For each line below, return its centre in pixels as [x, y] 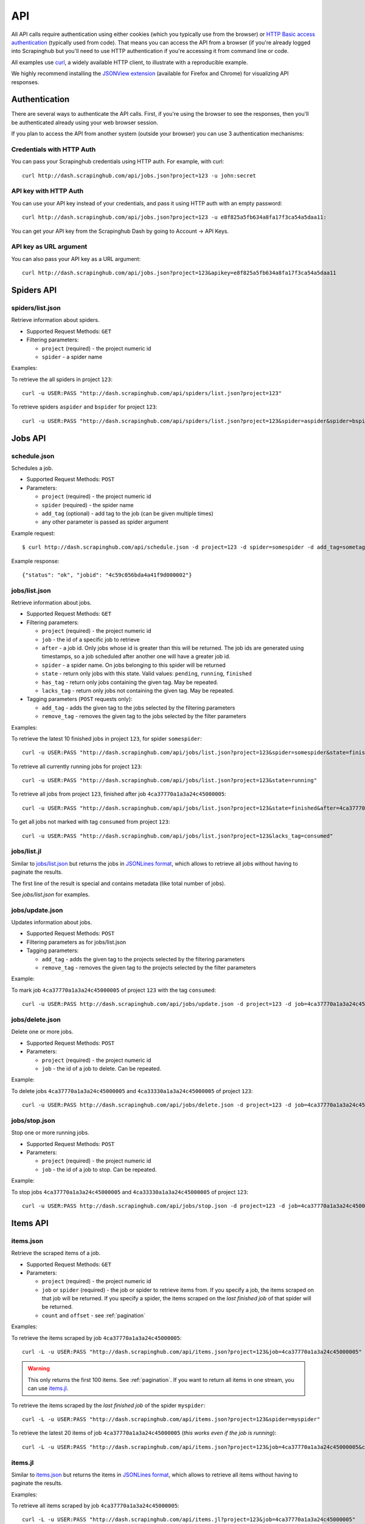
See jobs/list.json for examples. [50, 894]
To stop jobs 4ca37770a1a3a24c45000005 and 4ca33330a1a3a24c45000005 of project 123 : [130, 1192]
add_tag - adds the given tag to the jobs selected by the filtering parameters [138, 708]
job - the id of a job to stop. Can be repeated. [99, 1169]
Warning [39, 1369]
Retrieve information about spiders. [55, 320]
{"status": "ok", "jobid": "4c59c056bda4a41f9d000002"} [107, 575]
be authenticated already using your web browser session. [85, 123]
